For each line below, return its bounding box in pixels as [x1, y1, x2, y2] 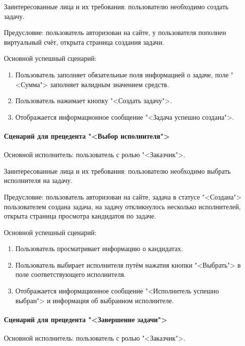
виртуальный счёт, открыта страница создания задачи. [4, 36, 164, 47]
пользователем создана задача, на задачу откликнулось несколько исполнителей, [4, 201, 241, 211]
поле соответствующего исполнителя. [15, 269, 126, 279]
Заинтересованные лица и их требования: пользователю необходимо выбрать [4, 165, 231, 176]
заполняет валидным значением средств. [50, 79, 169, 89]
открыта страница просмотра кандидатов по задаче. [4, 211, 157, 221]
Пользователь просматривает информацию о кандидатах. [15, 243, 183, 254]
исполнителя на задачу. [4, 175, 73, 185]
